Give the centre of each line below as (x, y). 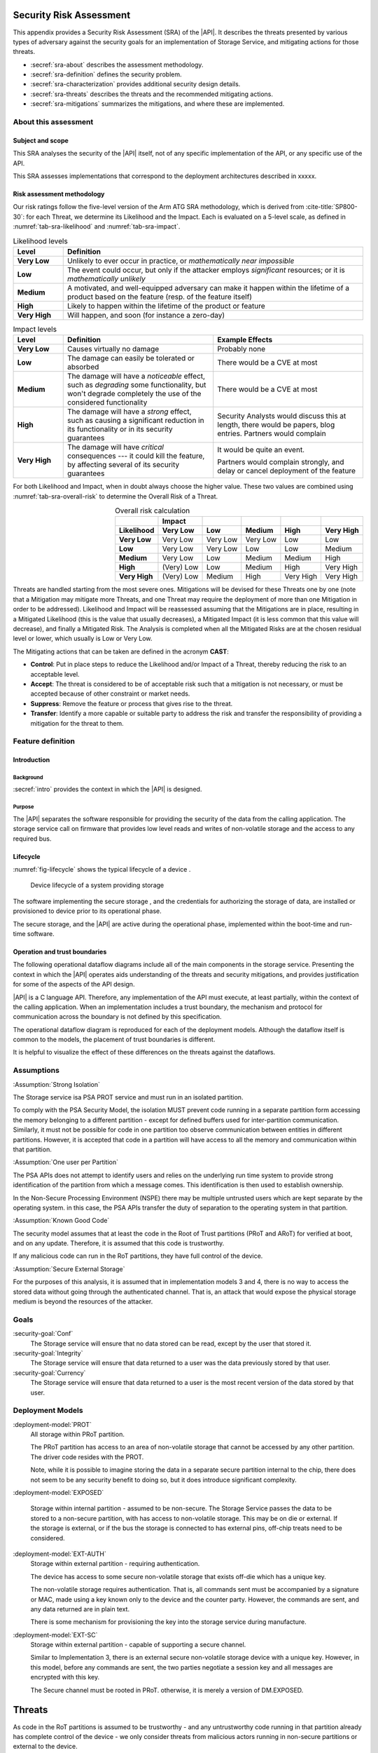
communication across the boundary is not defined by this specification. (117, 1017)
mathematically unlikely (106, 278)
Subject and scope (41, 140)
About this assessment (53, 122)
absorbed (83, 367)
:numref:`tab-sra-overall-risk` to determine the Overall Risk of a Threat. (115, 496)
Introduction (31, 760)
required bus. (32, 839)
